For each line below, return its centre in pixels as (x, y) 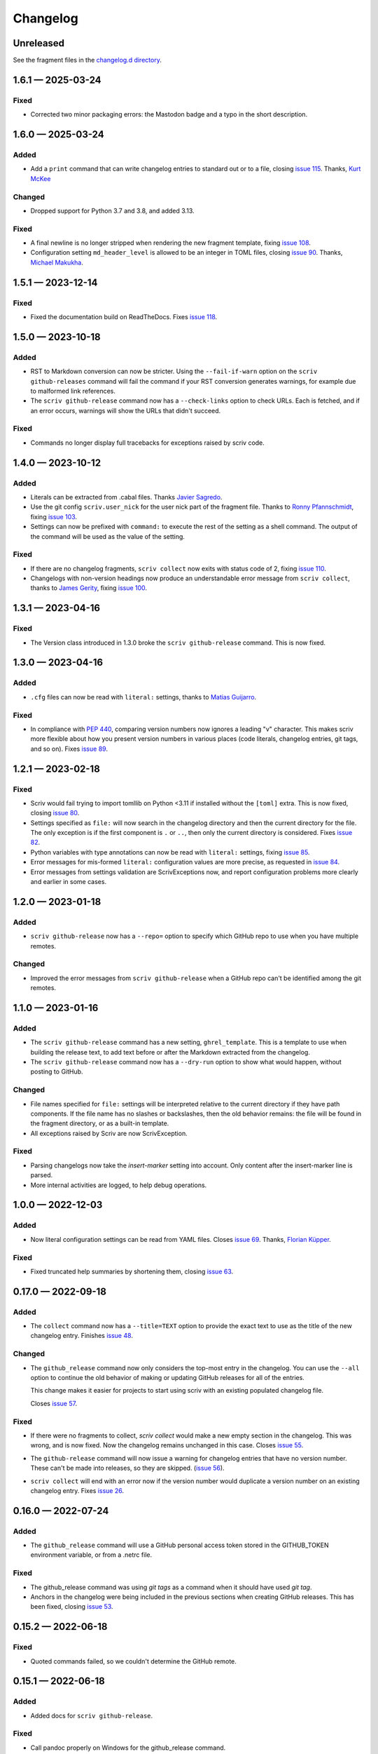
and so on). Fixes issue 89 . (69, 749)
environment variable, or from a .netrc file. (91, 1555)
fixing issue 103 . (54, 516)
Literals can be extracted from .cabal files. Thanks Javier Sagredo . (126, 497)
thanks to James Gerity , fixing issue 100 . (89, 588)
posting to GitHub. (57, 1072)
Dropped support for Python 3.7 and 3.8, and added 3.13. (112, 210)
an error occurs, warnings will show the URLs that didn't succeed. (126, 410)
